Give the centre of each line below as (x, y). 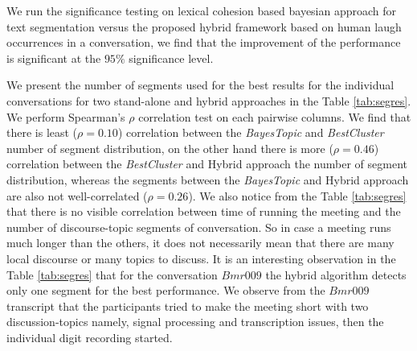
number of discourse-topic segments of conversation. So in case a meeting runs (199, 227)
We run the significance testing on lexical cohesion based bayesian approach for (202, 10)
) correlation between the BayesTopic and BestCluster (251, 132)
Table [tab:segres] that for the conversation (112, 274)
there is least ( (42, 132)
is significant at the (54, 58)
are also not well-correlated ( (77, 195)
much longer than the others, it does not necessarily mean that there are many (200, 243)
